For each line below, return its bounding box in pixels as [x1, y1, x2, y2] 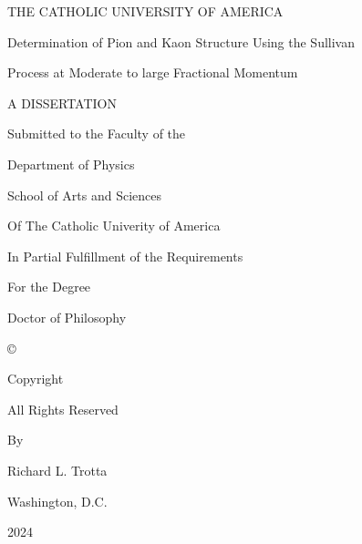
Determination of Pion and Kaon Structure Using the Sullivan [7, 32, 355, 51]
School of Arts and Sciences [7, 185, 161, 204]
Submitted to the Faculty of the [7, 124, 186, 143]
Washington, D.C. [7, 491, 108, 510]
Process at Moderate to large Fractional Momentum [7, 63, 298, 82]
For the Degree [7, 277, 91, 296]
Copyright [7, 369, 64, 388]
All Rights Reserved [7, 399, 119, 418]
